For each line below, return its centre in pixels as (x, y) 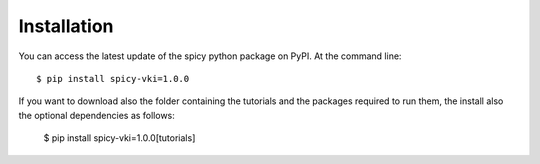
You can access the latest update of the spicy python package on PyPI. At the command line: (210, 56)
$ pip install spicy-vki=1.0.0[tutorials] (119, 138)
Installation (66, 26)
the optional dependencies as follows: (96, 115)
